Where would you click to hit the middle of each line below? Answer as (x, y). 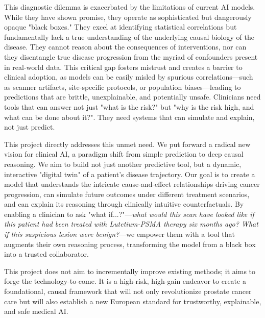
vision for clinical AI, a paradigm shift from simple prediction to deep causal (124, 154)
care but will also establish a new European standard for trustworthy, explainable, (133, 301)
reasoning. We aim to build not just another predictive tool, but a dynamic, (123, 164)
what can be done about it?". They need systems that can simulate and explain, (129, 117)
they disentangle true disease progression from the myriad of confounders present (131, 56)
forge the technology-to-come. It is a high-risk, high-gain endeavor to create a (125, 281)
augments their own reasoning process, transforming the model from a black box (130, 244)
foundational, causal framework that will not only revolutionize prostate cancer (128, 291)
